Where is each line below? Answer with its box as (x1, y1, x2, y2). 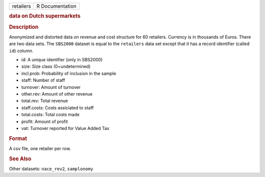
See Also (9, 155, 31, 162)
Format (9, 135, 27, 142)
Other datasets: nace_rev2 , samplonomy (9, 166, 93, 172)
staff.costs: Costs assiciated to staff (21, 104, 94, 110)
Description (9, 24, 39, 30)
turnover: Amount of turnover (21, 84, 81, 90)
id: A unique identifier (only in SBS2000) (21, 57, 103, 63)
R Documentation (36, 3, 77, 9)
